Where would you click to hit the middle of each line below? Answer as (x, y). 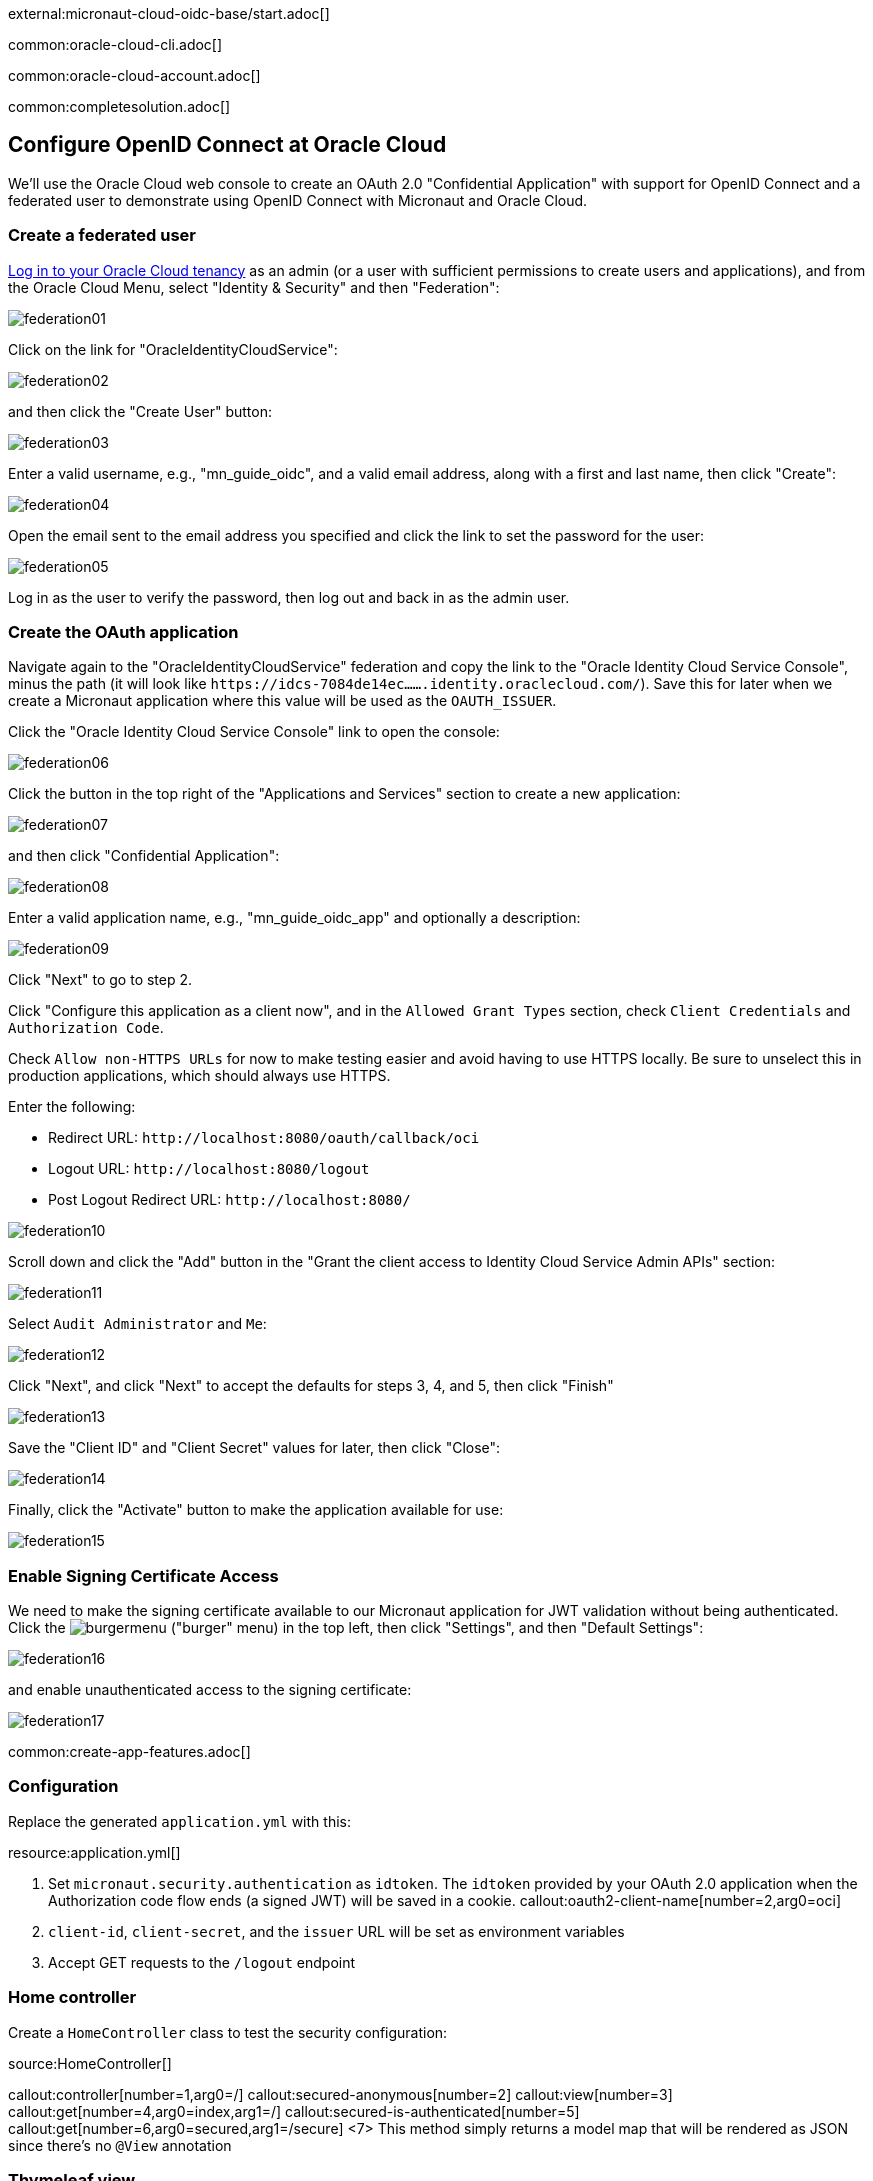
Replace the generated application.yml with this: (179, 1821)
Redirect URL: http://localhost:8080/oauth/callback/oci (264, 1138)
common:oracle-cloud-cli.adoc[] (115, 44)
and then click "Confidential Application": (144, 856)
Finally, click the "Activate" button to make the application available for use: (256, 1510)
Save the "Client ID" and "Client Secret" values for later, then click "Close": (254, 1448)
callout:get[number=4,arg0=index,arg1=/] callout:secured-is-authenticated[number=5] (294, 2111)
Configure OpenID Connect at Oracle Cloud (227, 145)
